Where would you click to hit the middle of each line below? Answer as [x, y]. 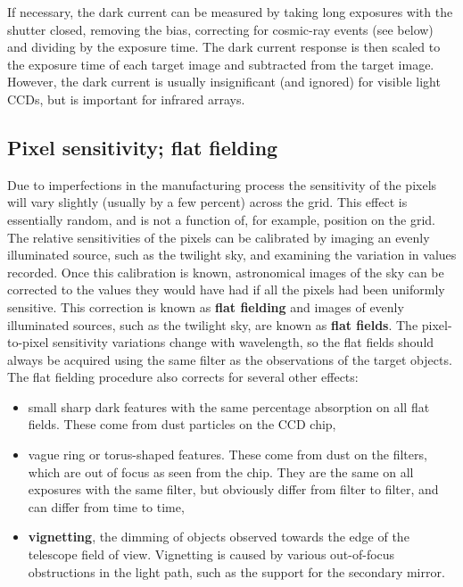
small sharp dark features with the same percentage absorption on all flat [229, 406]
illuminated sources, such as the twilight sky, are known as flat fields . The [213, 324]
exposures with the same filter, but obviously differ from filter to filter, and [233, 489]
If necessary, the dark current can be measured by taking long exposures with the [230, 12]
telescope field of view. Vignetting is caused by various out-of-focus [211, 554]
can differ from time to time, [106, 506]
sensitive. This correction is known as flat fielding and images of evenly [206, 306]
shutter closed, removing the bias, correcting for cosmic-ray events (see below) [220, 29]
